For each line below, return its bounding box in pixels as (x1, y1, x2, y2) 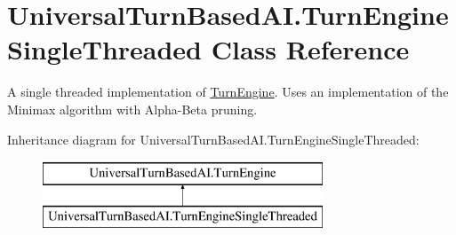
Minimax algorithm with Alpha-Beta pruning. (7, 99, 258, 118)
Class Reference (211, 31, 410, 67)
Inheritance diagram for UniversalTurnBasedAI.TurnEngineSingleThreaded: (7, 129, 420, 148)
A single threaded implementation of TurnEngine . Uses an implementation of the (7, 82, 449, 101)
